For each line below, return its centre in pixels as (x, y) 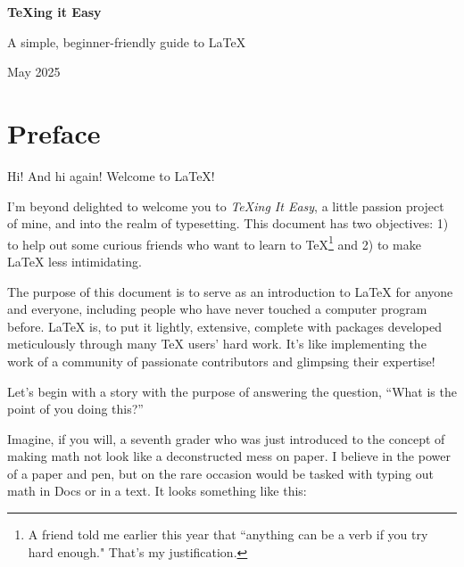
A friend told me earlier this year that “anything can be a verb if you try (228, 534)
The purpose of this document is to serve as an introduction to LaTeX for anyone (230, 291)
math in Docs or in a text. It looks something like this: (157, 491)
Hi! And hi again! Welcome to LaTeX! (111, 175)
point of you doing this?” (75, 409)
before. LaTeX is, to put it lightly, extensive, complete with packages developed (224, 326)
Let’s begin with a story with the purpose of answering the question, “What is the (232, 391)
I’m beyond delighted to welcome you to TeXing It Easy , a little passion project (226, 205)
